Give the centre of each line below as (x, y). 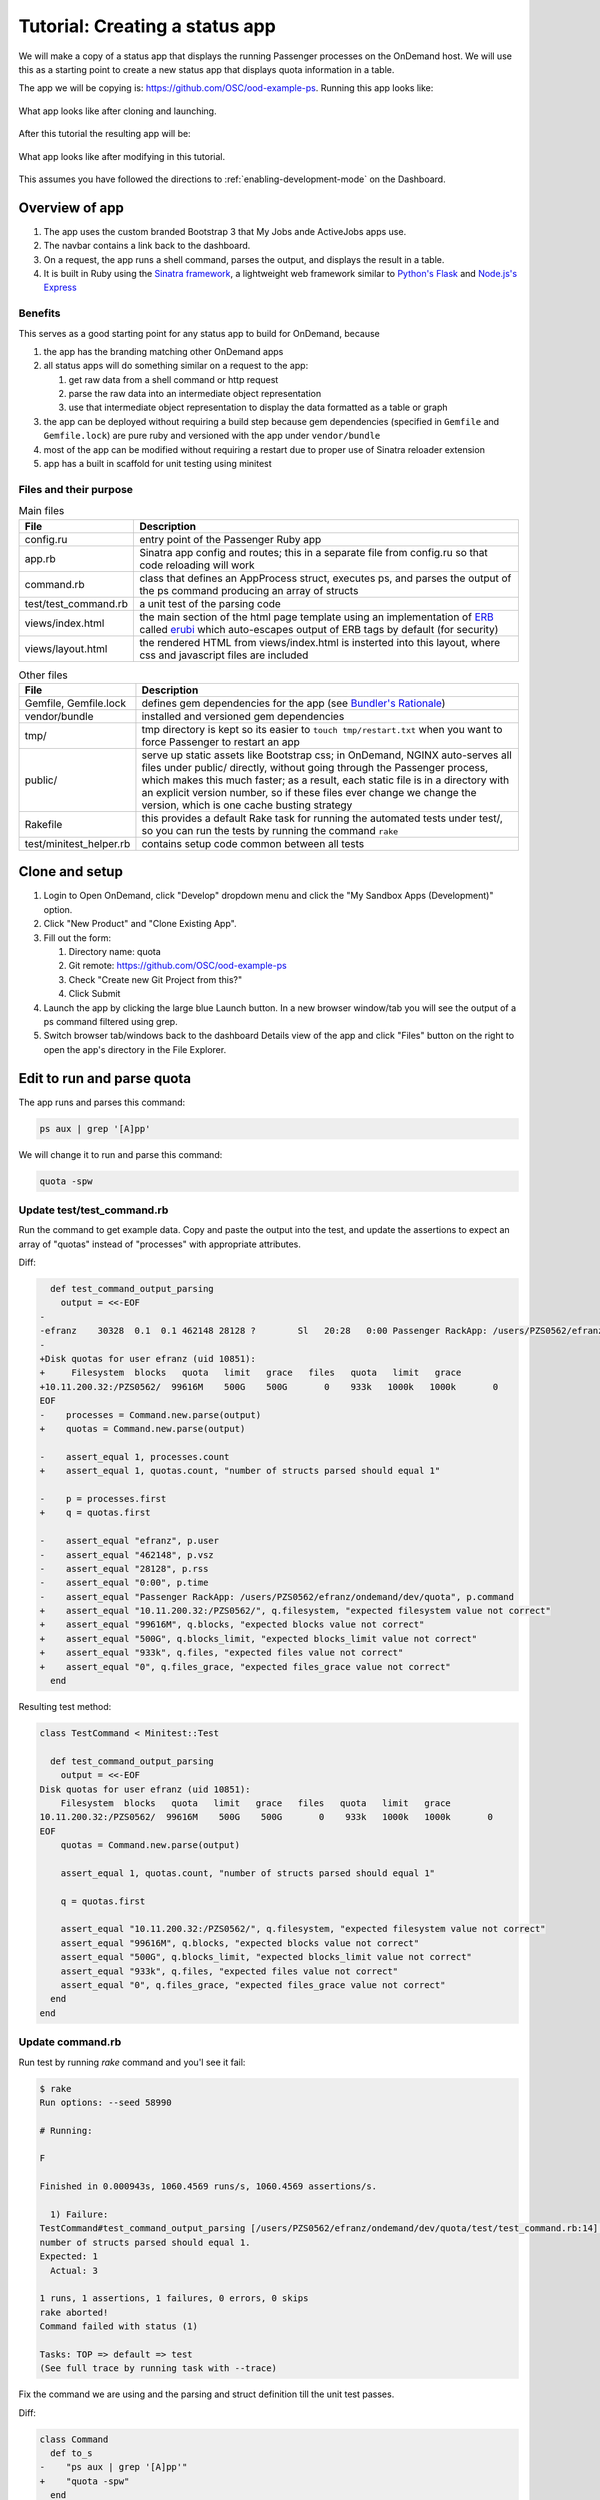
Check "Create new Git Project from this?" (155, 979)
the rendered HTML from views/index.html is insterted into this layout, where (320, 642)
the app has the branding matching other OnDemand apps (163, 351)
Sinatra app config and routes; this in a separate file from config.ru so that (314, 552)
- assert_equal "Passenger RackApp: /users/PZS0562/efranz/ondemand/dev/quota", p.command (277, 1596)
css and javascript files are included (224, 655)
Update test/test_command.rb (93, 1210)
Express (60, 287)
